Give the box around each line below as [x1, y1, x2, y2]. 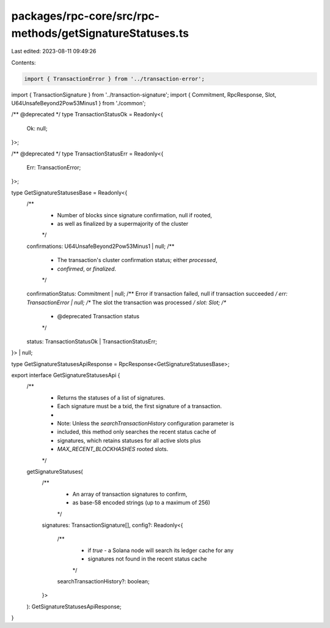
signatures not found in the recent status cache [87, 555, 207, 563]
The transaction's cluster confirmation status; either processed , [57, 256, 218, 264]
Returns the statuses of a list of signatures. [57, 394, 166, 401]
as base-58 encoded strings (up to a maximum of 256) [72, 499, 211, 506]
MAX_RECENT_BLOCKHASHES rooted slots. [57, 446, 169, 453]
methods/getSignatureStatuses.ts [11, 26, 189, 40]
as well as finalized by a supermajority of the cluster [57, 220, 189, 227]
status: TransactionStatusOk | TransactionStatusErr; [26, 337, 157, 345]
